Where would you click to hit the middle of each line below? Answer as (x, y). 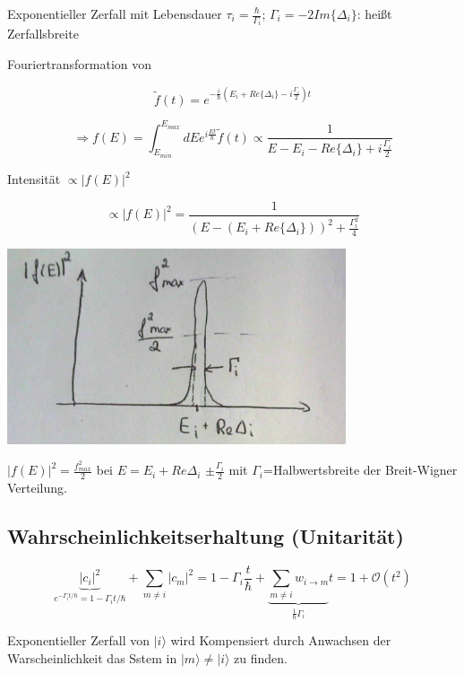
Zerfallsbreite (43, 34)
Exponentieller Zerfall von (78, 640)
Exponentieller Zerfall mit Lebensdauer (115, 13)
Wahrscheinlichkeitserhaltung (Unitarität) (206, 536)
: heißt (374, 13)
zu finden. (261, 658)
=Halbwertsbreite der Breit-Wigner (361, 470)
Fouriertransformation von (80, 64)
